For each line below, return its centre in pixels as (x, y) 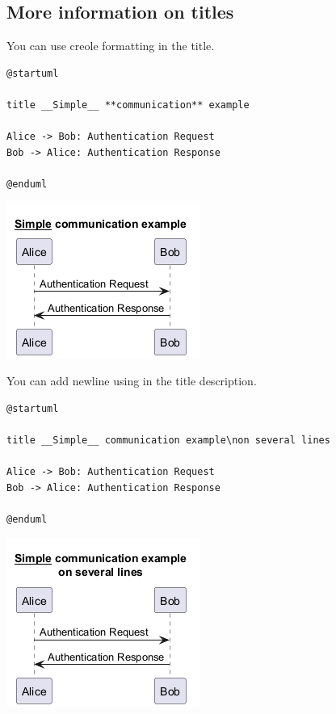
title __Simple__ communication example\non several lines (168, 440)
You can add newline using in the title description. (132, 381)
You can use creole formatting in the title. (111, 46)
